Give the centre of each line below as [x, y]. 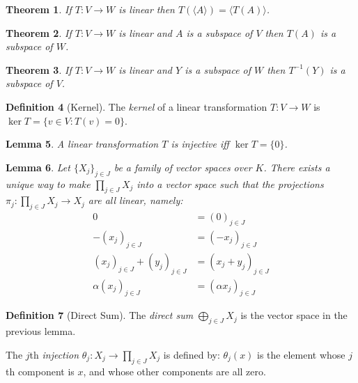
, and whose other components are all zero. [174, 371]
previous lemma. [41, 331]
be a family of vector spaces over [183, 167]
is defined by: [192, 354]
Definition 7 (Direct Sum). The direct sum [100, 315]
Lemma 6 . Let [38, 167]
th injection [54, 354]
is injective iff [200, 144]
